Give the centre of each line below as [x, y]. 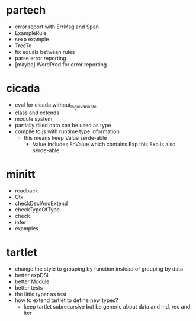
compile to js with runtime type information [67, 131]
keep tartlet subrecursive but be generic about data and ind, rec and [107, 306]
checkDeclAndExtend [41, 203]
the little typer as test [41, 294]
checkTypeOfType [37, 209]
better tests [29, 287]
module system [33, 118]
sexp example [32, 39]
